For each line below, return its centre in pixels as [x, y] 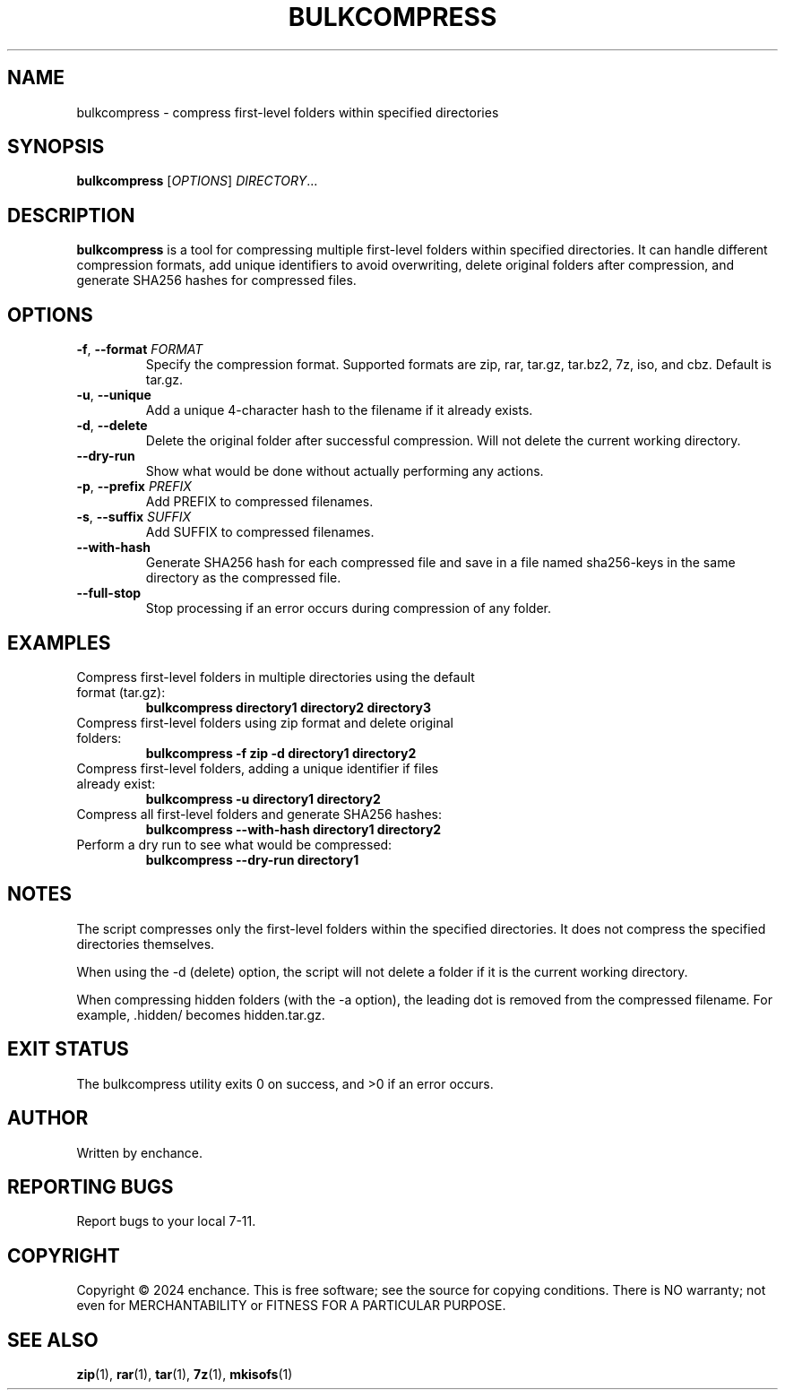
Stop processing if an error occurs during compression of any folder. [349, 608]
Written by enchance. [140, 1152]
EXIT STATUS [68, 1049]
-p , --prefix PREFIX [134, 487]
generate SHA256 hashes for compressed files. [216, 280]
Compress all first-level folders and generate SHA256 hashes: [259, 814]
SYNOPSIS [56, 147]
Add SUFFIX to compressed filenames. [260, 532]
